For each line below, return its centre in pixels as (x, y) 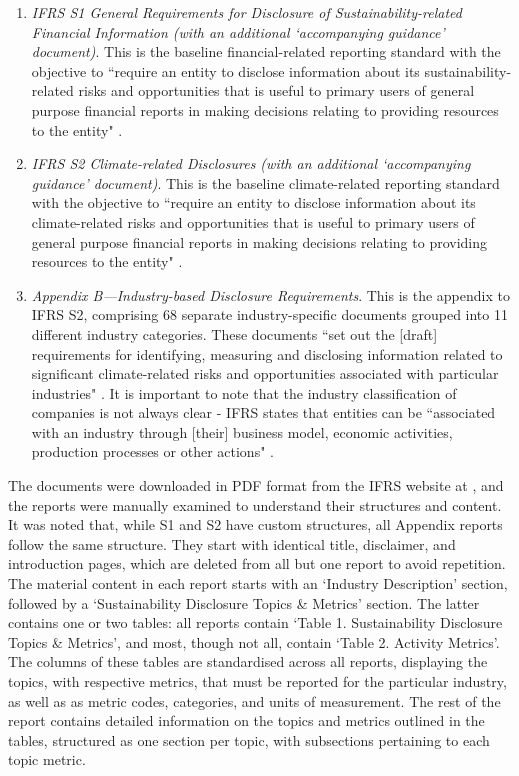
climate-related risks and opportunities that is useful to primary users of (253, 221)
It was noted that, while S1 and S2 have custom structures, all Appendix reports (255, 524)
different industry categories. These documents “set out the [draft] (234, 333)
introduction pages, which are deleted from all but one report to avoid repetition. (257, 563)
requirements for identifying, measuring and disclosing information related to (267, 353)
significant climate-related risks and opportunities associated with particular (265, 373)
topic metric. (47, 759)
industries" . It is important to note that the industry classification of (244, 392)
